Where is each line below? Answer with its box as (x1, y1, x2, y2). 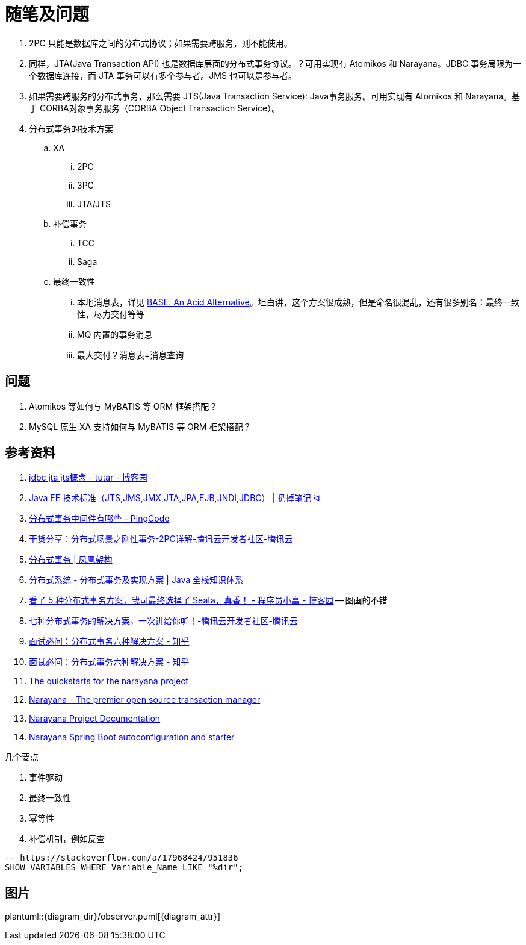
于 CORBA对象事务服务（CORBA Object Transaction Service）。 (29, 102, 280, 113)
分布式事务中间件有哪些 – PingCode (29, 513, 170, 524)
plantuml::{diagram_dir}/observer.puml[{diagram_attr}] (5, 911, 221, 922)
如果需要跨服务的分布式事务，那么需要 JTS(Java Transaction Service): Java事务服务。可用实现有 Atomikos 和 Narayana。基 (29, 90, 521, 101)
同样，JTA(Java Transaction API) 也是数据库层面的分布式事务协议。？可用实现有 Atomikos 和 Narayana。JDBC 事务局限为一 (29, 58, 522, 69)
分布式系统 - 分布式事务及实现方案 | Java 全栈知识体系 (29, 575, 244, 585)
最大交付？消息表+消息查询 (77, 349, 184, 360)
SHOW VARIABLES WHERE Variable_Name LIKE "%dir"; (5, 862, 244, 873)
